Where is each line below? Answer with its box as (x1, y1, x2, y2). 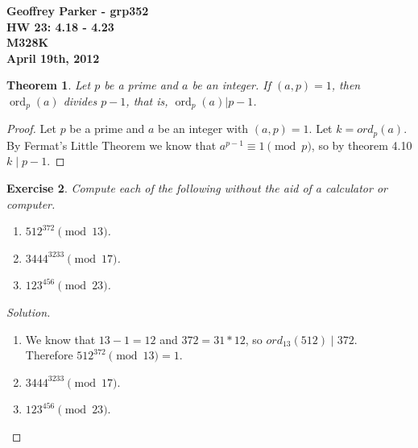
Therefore (25, 346, 73, 363)
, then (331, 77, 361, 93)
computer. (6, 195, 56, 212)
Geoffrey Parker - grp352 (6, 2, 149, 19)
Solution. (6, 304, 51, 321)
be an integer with (158, 120, 249, 137)
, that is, (126, 92, 168, 109)
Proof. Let (6, 120, 56, 137)
